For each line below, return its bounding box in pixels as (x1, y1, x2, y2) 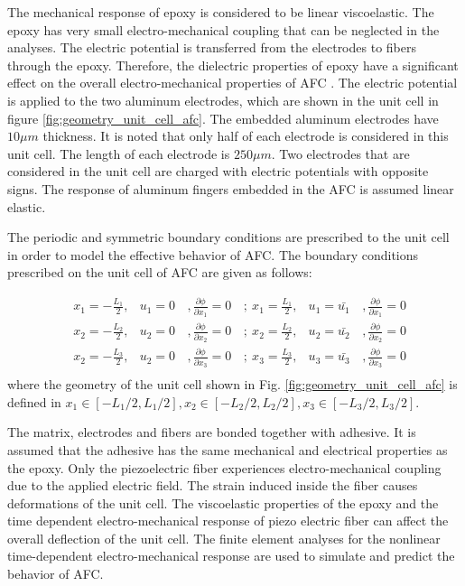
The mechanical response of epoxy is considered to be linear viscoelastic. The (7, 3, 434, 21)
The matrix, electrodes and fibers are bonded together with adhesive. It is (7, 423, 416, 442)
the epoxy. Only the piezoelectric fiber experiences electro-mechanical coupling (7, 458, 442, 477)
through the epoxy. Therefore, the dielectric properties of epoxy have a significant (7, 55, 459, 74)
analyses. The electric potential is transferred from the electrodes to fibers (7, 38, 416, 57)
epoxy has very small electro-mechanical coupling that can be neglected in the (7, 20, 440, 39)
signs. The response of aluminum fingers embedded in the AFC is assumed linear (7, 179, 454, 198)
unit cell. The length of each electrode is (7, 144, 230, 163)
